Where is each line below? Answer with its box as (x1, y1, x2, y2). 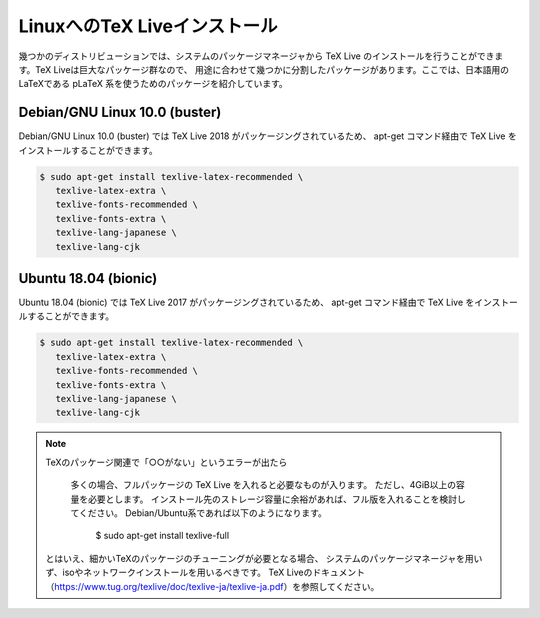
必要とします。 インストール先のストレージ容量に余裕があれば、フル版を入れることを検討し (87, 493, 466, 505)
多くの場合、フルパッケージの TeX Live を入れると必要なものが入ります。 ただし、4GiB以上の (70, 479, 457, 491)
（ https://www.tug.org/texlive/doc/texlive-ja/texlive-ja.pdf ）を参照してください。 (45, 580, 380, 592)
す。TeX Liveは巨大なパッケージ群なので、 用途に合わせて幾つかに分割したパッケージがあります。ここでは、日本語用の (18, 63, 510, 75)
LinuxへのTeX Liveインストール (18, 15, 279, 37)
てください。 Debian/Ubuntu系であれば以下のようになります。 (70, 506, 327, 519)
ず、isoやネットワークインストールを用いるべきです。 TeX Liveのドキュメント (45, 566, 365, 579)
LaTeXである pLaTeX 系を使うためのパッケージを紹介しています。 (18, 78, 289, 90)
